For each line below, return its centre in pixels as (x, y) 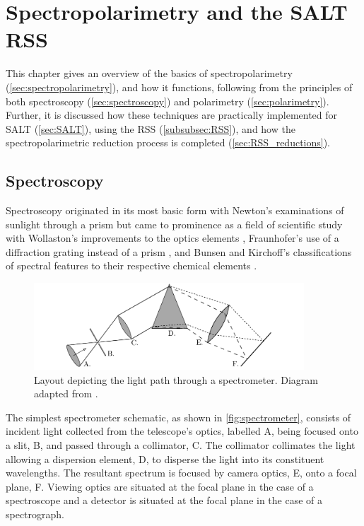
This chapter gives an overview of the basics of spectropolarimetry (149, 73)
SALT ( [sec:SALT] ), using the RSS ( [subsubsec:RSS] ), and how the (151, 128)
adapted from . (66, 393)
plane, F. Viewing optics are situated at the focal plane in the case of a (160, 486)
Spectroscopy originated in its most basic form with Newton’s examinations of (175, 210)
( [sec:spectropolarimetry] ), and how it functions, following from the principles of (179, 87)
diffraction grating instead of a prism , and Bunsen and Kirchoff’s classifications (179, 251)
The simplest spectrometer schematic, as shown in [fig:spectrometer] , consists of (178, 417)
